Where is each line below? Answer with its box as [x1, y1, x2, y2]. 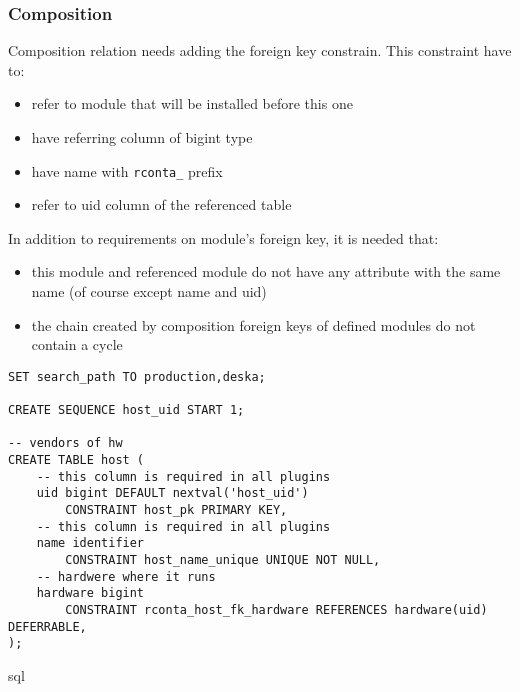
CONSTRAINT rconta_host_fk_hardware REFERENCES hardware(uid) [65, 603, 488, 617]
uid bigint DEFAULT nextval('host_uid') [36, 486, 309, 501]
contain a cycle [31, 334, 123, 355]
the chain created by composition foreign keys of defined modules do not [31, 314, 476, 335]
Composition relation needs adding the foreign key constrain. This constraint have [8, 40, 512, 61]
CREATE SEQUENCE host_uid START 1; [8, 403, 245, 418]
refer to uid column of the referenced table [31, 194, 292, 215]
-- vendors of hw [8, 436, 123, 451]
